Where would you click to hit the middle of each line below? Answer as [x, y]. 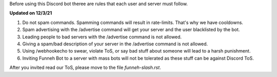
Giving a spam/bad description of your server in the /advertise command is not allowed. [115, 44]
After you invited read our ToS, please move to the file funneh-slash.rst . [85, 68]
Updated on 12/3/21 [31, 13]
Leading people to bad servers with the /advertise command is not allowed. [102, 37]
